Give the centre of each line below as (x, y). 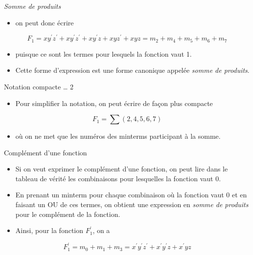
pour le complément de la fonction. (68, 214)
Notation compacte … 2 (39, 86)
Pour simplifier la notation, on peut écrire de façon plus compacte (114, 103)
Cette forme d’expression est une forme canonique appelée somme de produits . (132, 70)
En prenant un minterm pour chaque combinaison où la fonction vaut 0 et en (131, 195)
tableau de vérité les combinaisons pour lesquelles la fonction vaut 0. (118, 178)
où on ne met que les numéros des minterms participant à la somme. (118, 136)
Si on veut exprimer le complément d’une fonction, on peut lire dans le (122, 169)
